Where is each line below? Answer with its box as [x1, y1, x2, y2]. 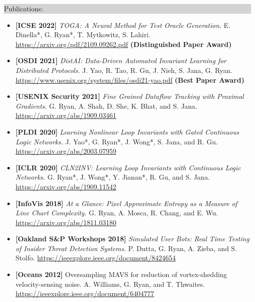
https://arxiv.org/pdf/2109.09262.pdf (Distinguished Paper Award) [15, 39, 232, 49]
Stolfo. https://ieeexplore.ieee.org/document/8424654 [15, 253, 176, 263]
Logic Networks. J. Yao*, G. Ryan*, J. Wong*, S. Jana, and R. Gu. [15, 136, 218, 146]
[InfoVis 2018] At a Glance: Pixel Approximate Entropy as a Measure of [15, 198, 237, 208]
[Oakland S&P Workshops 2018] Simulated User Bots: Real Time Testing [15, 233, 250, 244]
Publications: [4, 3, 43, 13]
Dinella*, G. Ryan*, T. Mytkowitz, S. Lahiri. [15, 29, 151, 40]
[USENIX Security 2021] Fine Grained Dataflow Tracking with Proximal [15, 91, 244, 101]
